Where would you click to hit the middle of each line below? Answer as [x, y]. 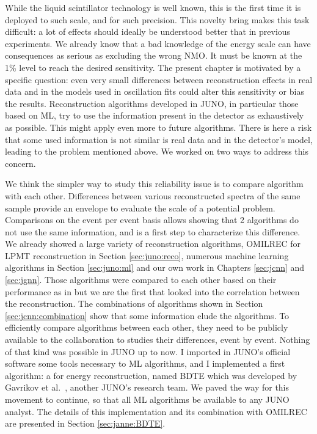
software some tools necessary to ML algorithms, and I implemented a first [145, 363]
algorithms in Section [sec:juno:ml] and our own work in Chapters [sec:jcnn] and [155, 267]
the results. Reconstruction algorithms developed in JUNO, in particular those [152, 103]
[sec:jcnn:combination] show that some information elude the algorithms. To [147, 315]
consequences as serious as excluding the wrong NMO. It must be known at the [154, 55]
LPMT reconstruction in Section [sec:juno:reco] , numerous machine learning [147, 255]
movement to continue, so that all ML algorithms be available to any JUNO [147, 399]
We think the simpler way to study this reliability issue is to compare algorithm [154, 184]
